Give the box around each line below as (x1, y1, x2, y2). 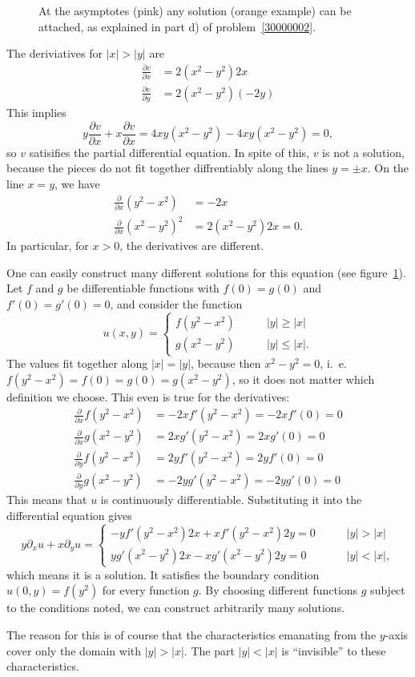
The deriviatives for (6, 45, 103, 62)
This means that (6, 491, 87, 508)
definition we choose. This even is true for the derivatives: (6, 388, 290, 405)
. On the (367, 159, 409, 176)
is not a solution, (322, 143, 405, 160)
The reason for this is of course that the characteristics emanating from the (6, 626, 377, 643)
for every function (102, 582, 190, 598)
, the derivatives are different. (119, 237, 264, 254)
